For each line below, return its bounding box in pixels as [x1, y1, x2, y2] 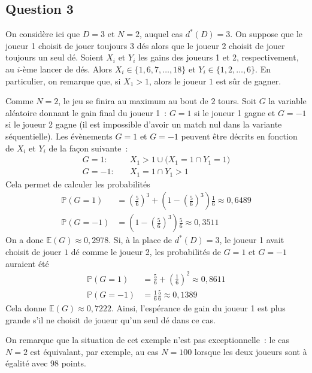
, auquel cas [139, 28, 183, 40]
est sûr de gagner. [216, 74, 281, 87]
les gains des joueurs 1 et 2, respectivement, [138, 51, 299, 63]
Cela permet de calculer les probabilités [5, 177, 150, 190]
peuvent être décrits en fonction [181, 129, 298, 142]
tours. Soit [218, 95, 257, 107]
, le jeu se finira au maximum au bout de [58, 95, 208, 107]
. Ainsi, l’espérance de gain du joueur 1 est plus [111, 302, 286, 314]
